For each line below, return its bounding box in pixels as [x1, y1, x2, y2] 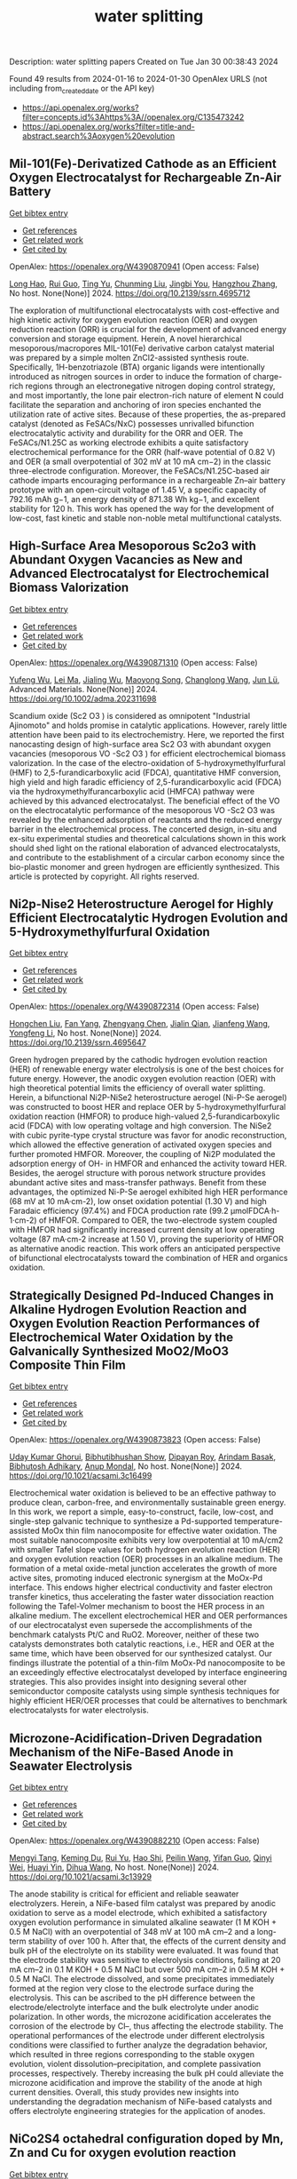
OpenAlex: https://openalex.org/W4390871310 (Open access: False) [9, 657, 259, 667]
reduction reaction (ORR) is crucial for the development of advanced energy [9, 323, 286, 334]
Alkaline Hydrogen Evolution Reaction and [9, 1302, 247, 1317]
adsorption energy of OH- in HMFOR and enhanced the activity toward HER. [9, 1158, 287, 1169]
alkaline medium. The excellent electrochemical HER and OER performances [9, 1610, 288, 1621]
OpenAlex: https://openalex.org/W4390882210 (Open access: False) [9, 1835, 260, 1846]
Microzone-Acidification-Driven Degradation [9, 1730, 263, 1745]
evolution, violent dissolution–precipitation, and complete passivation [9, 2059, 262, 2070]
